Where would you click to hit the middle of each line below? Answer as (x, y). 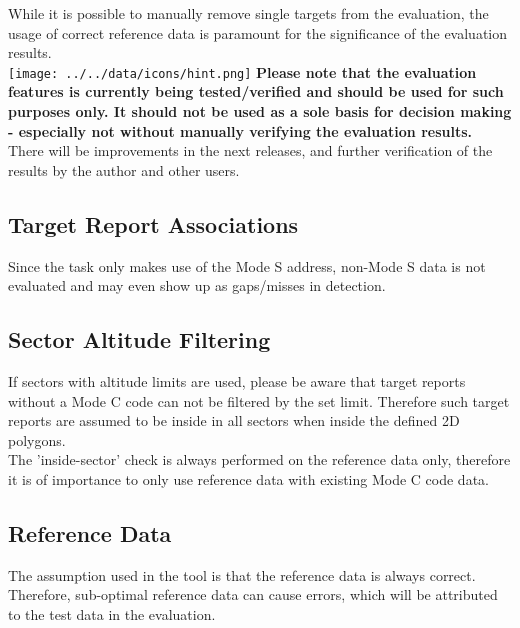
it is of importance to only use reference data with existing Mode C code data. (248, 478)
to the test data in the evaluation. (112, 613)
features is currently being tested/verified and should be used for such (256, 91)
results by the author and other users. (124, 169)
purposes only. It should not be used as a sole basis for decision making (260, 111)
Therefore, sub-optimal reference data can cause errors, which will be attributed (253, 594)
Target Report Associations (153, 223)
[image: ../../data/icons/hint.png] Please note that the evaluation (242, 71)
